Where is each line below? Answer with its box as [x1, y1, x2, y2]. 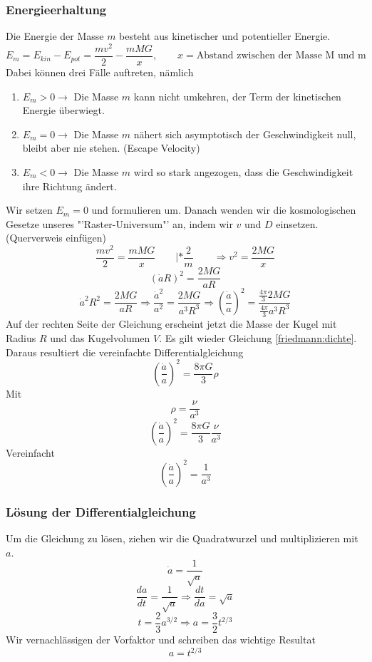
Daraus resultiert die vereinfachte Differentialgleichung [6, 344, 244, 359]
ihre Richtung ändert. [22, 178, 117, 193]
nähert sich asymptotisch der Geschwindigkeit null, [133, 126, 356, 141]
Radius [6, 330, 36, 345]
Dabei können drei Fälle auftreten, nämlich [6, 64, 194, 79]
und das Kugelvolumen [50, 330, 150, 345]
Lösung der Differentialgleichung [6, 502, 196, 520]
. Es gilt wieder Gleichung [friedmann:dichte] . [159, 330, 357, 345]
